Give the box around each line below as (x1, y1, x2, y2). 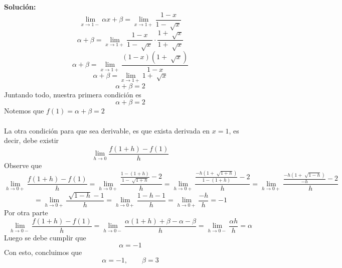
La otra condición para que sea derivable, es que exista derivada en (4, 125, 210, 136)
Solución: (4, 2, 36, 12)
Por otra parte (4, 207, 48, 218)
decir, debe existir (4, 135, 59, 146)
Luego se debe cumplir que (4, 232, 86, 242)
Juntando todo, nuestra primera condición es (4, 89, 141, 99)
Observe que (4, 160, 42, 170)
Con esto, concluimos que (4, 247, 82, 257)
